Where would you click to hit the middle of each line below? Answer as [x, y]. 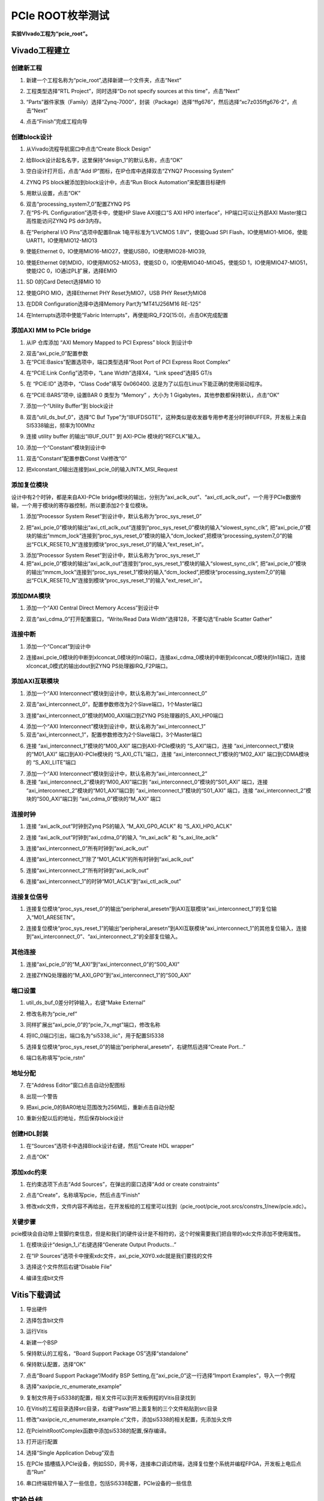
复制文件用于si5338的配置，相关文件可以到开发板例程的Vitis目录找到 [111, 1397]
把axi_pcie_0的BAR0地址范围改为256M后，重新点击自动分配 [100, 1107]
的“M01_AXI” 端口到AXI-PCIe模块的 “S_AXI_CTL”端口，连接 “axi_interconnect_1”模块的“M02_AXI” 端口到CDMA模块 [168, 754]
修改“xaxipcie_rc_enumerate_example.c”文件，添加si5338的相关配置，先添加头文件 [129, 1419]
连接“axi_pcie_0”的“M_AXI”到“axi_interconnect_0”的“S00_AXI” [103, 964]
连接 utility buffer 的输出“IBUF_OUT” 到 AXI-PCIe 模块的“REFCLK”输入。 [115, 436]
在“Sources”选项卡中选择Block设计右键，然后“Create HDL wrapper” [110, 1146]
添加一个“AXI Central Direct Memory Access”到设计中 [92, 608]
